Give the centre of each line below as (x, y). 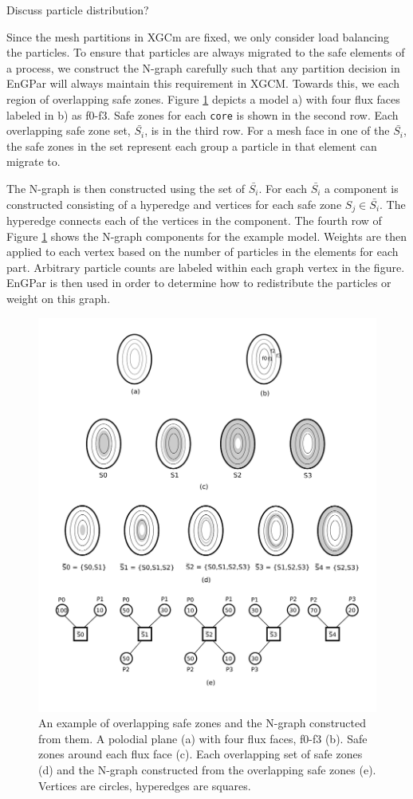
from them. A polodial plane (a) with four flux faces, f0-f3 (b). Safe (203, 738)
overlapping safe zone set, (69, 130)
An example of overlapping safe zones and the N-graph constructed (203, 723)
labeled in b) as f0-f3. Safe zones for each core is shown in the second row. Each (203, 114)
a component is (362, 188)
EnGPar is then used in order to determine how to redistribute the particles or (199, 283)
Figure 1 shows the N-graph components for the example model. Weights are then (206, 236)
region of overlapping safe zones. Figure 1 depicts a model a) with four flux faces (203, 98)
